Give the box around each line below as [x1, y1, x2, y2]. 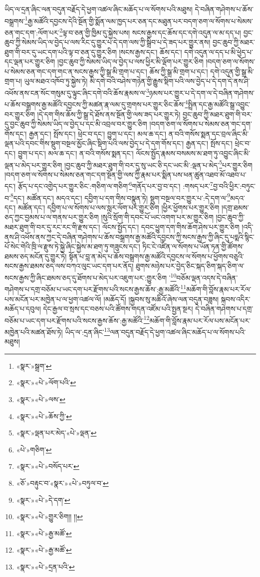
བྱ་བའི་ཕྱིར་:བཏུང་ [213, 181, 256, 191]
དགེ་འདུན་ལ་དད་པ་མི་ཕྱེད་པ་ [184, 46, 254, 57]
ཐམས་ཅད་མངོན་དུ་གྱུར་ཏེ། [4, 251, 67, 261]
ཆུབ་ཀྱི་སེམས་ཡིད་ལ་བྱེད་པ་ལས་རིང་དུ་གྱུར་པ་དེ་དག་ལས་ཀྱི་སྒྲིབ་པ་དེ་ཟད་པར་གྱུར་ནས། [4, 37, 211, 47]
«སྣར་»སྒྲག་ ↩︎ [16, 360, 52, 371]
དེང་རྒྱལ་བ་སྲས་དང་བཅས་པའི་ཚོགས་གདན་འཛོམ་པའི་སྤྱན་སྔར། [43, 303, 193, 314]
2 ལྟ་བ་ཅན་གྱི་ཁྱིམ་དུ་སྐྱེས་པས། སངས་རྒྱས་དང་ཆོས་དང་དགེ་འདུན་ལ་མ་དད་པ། [59, 25, 241, 37]
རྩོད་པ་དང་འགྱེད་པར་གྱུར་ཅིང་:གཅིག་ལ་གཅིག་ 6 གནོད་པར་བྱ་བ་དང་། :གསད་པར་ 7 [17, 179, 213, 191]
